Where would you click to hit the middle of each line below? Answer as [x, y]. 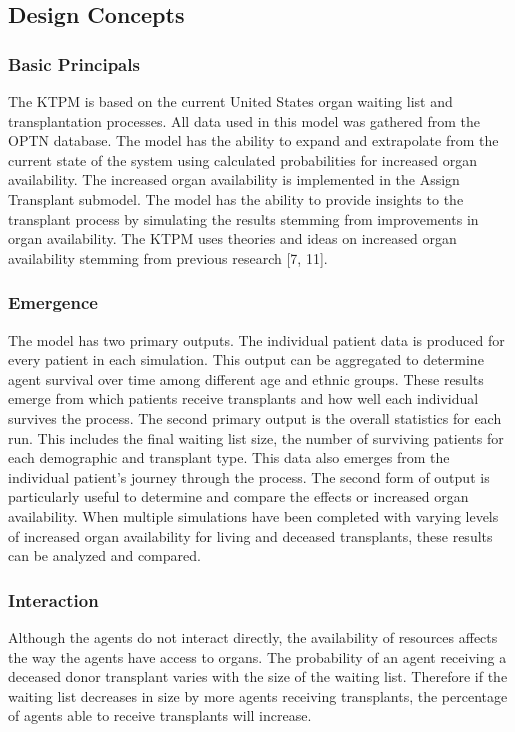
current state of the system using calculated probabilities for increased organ [242, 159]
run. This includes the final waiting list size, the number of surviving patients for [256, 437]
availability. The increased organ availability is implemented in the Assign [234, 179]
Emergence [53, 302]
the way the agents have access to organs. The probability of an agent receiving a [257, 656]
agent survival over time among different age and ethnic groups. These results [246, 378]
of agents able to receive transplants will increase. [160, 715]
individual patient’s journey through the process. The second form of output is [249, 476]
